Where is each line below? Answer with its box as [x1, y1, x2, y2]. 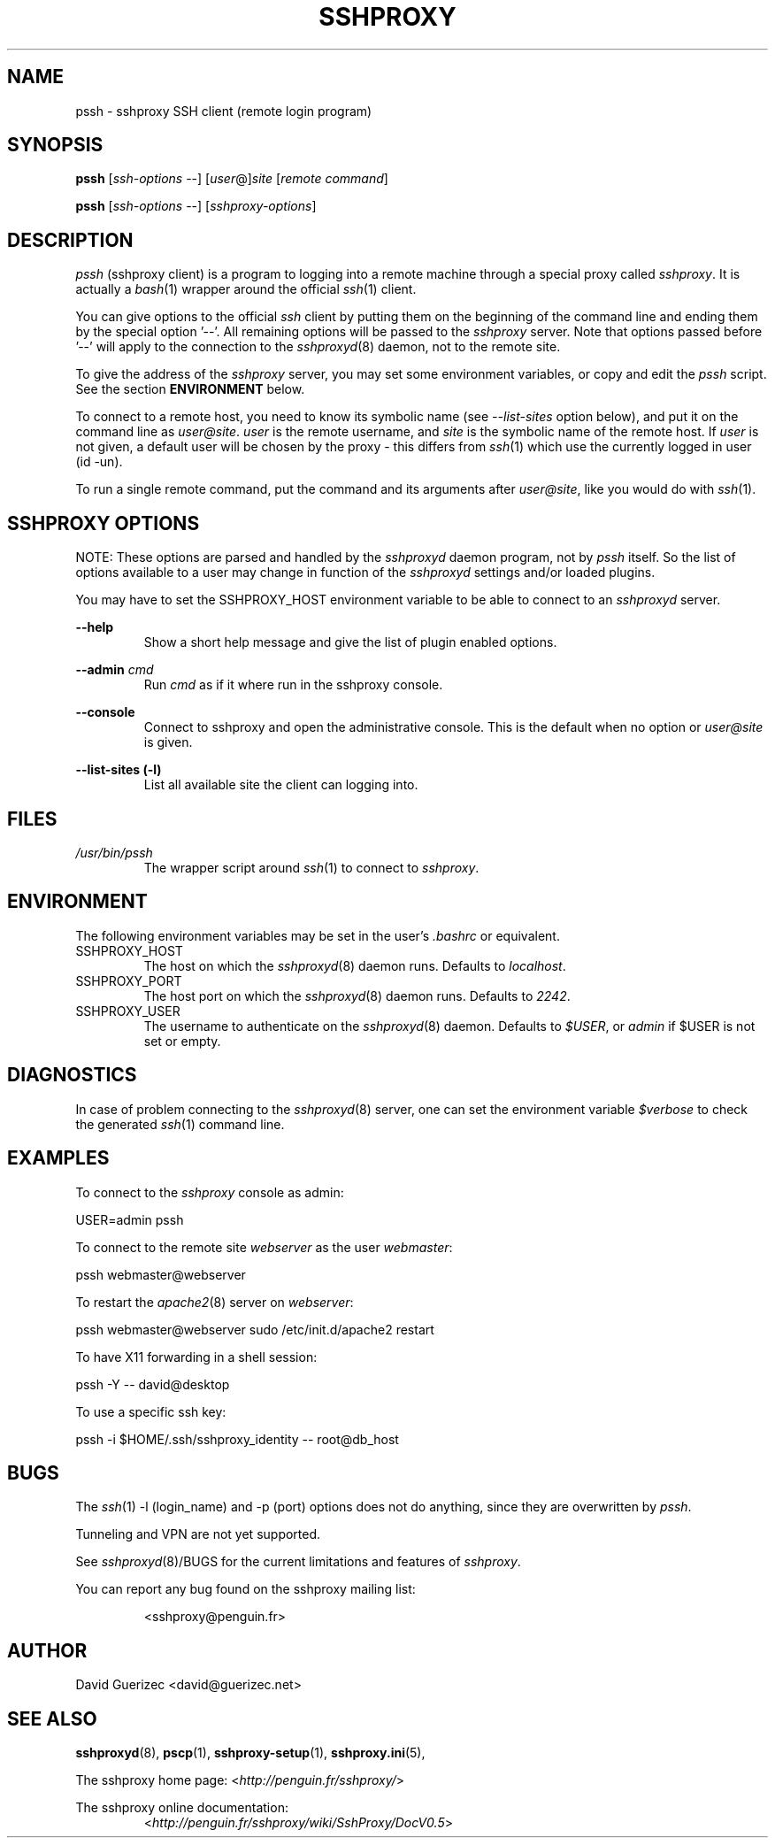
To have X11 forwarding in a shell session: [75, 1349, 318, 1365]
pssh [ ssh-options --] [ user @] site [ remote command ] [75, 171, 388, 187]
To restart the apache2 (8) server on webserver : [75, 1294, 354, 1310]
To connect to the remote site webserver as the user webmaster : [75, 1239, 453, 1255]
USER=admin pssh [75, 1211, 184, 1227]
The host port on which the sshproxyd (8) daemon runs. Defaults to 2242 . [143, 988, 571, 1003]
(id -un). [75, 454, 123, 470]
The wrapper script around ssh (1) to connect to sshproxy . [143, 859, 480, 875]
